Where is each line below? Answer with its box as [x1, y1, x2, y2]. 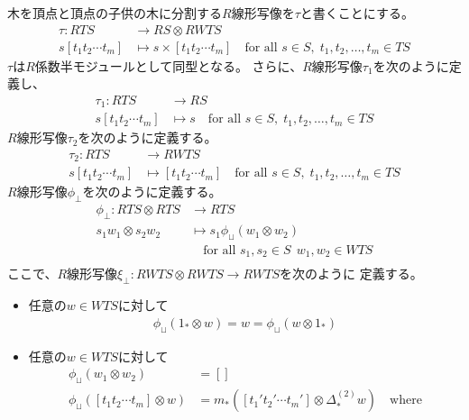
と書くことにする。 [299, 4, 414, 22]
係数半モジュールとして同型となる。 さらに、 [34, 56, 303, 75]
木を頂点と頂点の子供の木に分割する [7, 4, 222, 22]
